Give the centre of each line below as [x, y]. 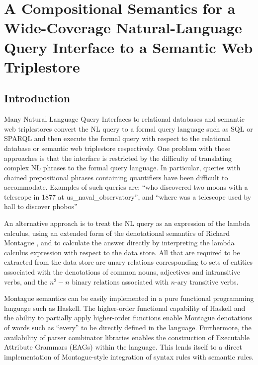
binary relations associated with [120, 281]
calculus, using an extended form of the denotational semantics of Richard [117, 233]
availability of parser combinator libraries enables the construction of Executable [127, 337]
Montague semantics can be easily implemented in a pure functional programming [129, 298]
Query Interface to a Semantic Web [129, 47]
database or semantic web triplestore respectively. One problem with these [117, 148]
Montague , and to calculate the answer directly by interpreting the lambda [119, 243]
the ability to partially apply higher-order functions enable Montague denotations [128, 318]
